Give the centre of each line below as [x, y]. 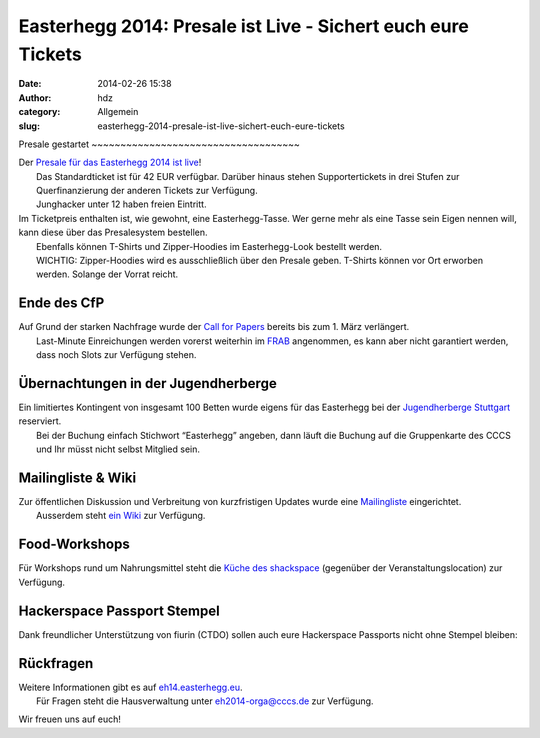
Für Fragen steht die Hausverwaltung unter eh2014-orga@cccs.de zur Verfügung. [205, 701]
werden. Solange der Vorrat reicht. [107, 274]
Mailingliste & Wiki [77, 478]
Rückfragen [56, 663]
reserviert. [40, 421]
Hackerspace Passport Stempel [119, 610]
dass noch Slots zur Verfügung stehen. [116, 355]
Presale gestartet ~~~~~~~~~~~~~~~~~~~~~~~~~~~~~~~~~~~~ [159, 144]
